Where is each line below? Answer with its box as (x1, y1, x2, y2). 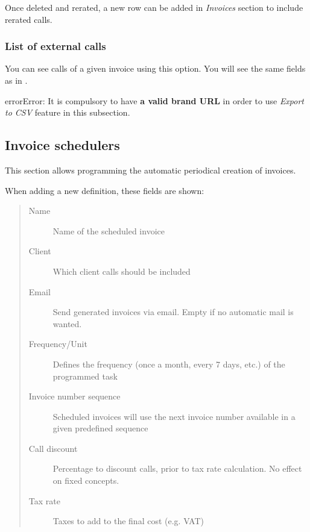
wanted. (52, 317, 82, 330)
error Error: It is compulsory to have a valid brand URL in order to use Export (5, 94, 305, 107)
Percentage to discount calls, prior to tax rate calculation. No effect (52, 462, 302, 475)
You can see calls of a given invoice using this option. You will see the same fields (5, 62, 306, 75)
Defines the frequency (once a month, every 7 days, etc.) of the (52, 357, 285, 370)
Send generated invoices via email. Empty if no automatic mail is (52, 305, 294, 318)
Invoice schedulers (5, 136, 120, 154)
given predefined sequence (52, 422, 148, 434)
